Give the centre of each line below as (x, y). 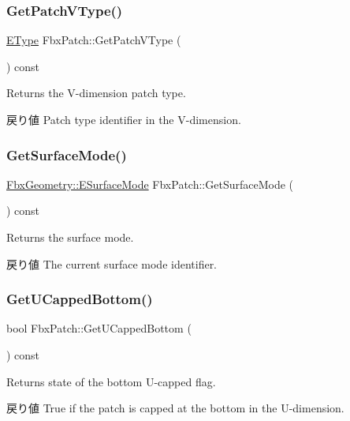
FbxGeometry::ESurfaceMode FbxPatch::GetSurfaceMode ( (150, 184)
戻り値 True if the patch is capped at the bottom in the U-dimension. (175, 408)
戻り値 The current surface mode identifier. (112, 263)
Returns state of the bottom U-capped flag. (111, 381)
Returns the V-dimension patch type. (96, 93)
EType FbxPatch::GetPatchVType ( (94, 40)
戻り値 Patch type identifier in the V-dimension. (124, 119)
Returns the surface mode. (70, 237)
